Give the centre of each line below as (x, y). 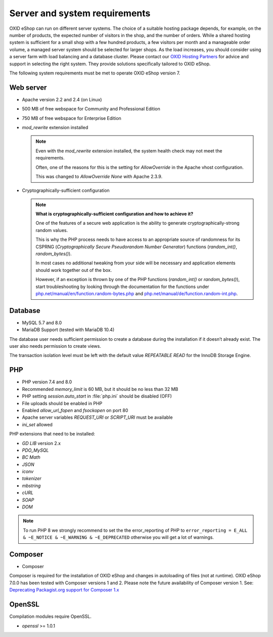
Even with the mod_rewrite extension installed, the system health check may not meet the (129, 151)
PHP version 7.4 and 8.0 (47, 382)
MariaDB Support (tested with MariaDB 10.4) (68, 330)
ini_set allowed (37, 424)
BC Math (31, 457)
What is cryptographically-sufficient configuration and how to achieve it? (115, 214)
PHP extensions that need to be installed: (52, 434)
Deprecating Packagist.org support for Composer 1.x (64, 590)
